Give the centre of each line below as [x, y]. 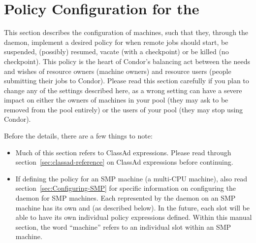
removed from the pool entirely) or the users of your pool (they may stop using [124, 109]
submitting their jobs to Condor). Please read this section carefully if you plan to [127, 81]
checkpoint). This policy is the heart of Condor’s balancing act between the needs [127, 61]
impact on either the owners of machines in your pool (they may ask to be [116, 100]
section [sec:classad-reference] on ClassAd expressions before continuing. [124, 162]
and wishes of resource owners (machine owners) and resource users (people [118, 71]
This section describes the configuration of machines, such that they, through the [126, 32]
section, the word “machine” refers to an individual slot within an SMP [123, 226]
